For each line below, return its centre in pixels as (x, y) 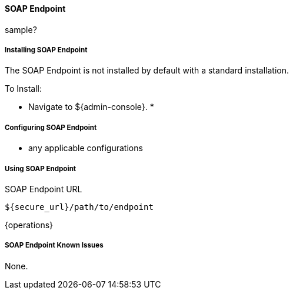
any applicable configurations (86, 148)
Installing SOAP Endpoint (46, 50)
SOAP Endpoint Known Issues (54, 245)
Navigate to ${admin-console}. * (91, 107)
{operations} (29, 225)
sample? (21, 29)
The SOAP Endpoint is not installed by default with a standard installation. (147, 71)
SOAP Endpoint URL (44, 189)
